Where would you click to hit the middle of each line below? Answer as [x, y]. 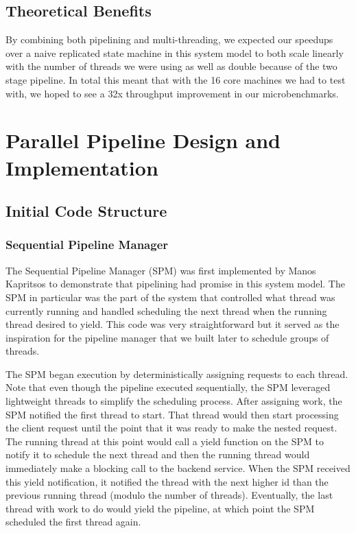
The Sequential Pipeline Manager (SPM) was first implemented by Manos [161, 270]
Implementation [82, 167]
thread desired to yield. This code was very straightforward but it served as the [173, 324]
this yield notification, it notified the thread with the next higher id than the [167, 481]
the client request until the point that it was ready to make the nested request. [171, 428]
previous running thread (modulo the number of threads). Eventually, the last [169, 495]
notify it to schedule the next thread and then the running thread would [158, 454]
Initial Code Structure [86, 211]
